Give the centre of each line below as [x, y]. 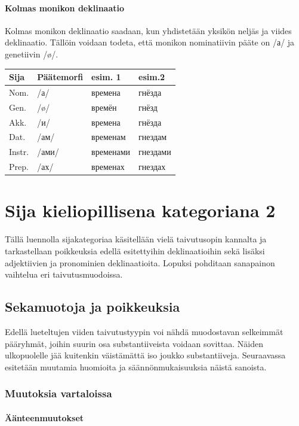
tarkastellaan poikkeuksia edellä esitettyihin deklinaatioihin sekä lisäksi [135, 250]
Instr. [19, 152]
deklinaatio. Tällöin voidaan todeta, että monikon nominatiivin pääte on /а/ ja [150, 42]
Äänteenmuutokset [44, 417]
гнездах [152, 167]
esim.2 [152, 77]
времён [104, 107]
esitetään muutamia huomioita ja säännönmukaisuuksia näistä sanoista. [136, 366]
